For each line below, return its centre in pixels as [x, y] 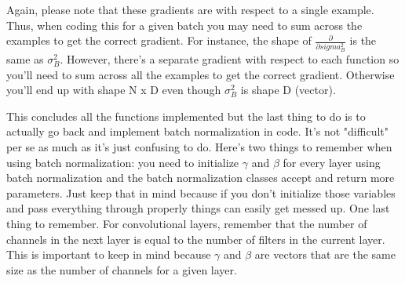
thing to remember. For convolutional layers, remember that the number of [187, 223]
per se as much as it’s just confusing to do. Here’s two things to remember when [199, 147]
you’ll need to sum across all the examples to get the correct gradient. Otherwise [201, 74]
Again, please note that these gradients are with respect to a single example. [190, 9]
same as [25, 59]
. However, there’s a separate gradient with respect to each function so [230, 59]
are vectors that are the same [325, 254]
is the [363, 40]
